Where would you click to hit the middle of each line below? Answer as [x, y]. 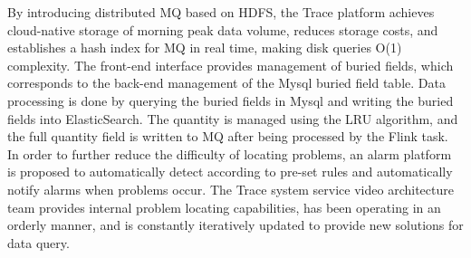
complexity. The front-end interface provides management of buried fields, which [231, 65]
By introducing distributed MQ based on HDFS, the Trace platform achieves [221, 12]
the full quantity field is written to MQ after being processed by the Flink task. [228, 136]
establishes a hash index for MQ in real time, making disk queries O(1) [205, 48]
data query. [38, 242]
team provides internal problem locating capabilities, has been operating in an [224, 207]
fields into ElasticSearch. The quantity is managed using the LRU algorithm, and [233, 118]
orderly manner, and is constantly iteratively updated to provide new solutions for [235, 225]
